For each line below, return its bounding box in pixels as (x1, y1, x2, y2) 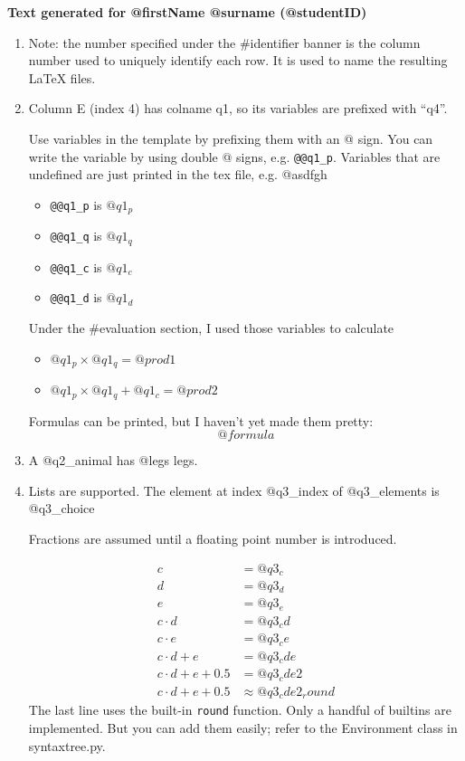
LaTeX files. (28, 68, 96, 87)
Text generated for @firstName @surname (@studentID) (7, 3, 367, 21)
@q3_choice (28, 499, 95, 518)
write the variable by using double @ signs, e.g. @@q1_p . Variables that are (28, 147, 441, 166)
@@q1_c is (50, 257, 102, 276)
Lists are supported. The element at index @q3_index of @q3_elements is (28, 480, 440, 499)
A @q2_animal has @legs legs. (28, 451, 198, 470)
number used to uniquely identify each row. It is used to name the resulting (28, 51, 448, 70)
